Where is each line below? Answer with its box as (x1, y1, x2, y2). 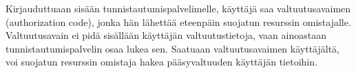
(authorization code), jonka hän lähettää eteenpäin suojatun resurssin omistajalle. (6, 14, 351, 29)
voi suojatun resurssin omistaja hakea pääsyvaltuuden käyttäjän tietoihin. (6, 55, 317, 69)
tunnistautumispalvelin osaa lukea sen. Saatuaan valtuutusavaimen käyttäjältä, (6, 41, 339, 55)
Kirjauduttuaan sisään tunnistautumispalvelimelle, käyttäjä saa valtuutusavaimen (6, 1, 351, 15)
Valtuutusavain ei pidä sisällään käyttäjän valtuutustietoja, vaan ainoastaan (6, 28, 326, 42)
